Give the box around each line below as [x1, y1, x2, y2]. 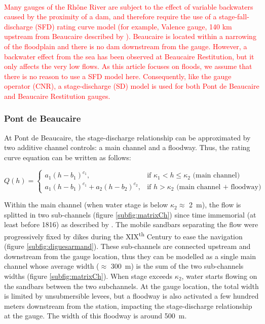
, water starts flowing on [181, 270, 257, 281]
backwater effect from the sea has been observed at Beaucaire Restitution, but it [4, 51, 254, 61]
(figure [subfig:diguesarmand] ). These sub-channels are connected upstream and [4, 241, 251, 251]
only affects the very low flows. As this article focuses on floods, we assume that [4, 61, 252, 71]
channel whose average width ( [4, 261, 99, 271]
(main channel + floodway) [176, 183, 261, 191]
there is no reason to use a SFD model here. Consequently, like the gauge [4, 70, 232, 81]
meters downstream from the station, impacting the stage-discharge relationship [4, 300, 252, 311]
